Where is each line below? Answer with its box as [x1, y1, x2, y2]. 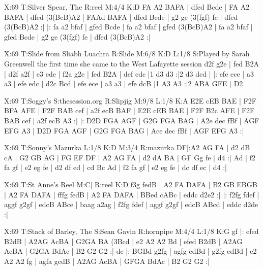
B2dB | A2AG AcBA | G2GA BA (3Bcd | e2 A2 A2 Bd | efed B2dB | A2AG [4, 235, 243, 246]
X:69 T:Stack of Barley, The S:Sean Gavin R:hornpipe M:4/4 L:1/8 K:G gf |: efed [4, 226, 259, 237]
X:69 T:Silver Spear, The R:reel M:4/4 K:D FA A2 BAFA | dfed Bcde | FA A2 [4, 2, 250, 12]
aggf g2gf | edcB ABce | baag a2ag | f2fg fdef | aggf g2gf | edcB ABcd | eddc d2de [4, 199, 258, 210]
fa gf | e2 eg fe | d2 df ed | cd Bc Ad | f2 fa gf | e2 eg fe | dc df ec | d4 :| [4, 162, 227, 173]
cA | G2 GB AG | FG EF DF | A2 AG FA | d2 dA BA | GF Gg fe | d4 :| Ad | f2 [4, 152, 255, 162]
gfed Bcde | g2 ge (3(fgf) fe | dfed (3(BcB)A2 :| [4, 31, 151, 42]
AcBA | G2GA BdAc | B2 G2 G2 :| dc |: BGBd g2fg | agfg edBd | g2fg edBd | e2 [4, 246, 257, 256]
